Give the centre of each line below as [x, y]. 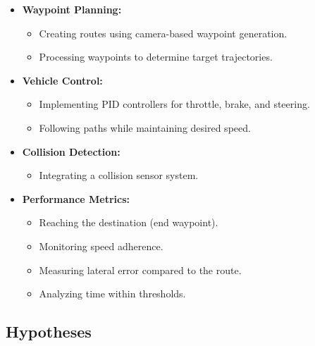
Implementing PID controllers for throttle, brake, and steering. [174, 104]
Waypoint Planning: [72, 9]
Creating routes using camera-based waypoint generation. [163, 33]
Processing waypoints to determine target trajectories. [156, 57]
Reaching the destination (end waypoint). [129, 222]
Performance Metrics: [76, 198]
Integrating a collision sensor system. [119, 175]
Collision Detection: [71, 151]
